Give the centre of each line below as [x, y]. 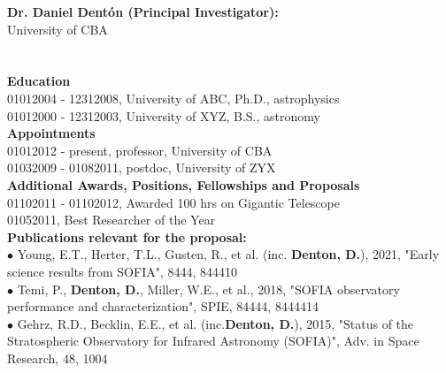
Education [39, 81]
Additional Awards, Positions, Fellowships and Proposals [184, 184]
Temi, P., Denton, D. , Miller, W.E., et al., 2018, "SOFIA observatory [208, 289]
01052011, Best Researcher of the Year [111, 220]
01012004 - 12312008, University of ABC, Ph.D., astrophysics [173, 98]
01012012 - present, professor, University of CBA [140, 150]
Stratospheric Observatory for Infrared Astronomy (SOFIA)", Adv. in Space [213, 341]
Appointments [51, 133]
